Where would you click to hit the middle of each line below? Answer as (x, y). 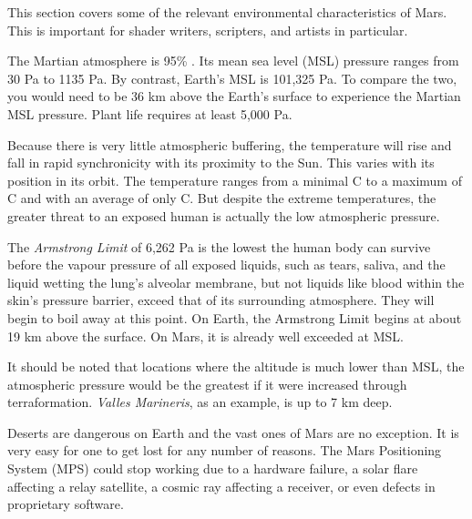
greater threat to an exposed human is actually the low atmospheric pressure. (224, 215)
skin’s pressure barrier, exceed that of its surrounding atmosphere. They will (221, 300)
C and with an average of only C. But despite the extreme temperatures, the (222, 198)
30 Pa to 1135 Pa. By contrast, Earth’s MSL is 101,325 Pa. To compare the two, (232, 78)
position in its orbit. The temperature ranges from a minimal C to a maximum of (235, 180)
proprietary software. (66, 504)
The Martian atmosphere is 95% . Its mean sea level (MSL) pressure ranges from (233, 61)
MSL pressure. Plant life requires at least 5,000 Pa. (150, 113)
